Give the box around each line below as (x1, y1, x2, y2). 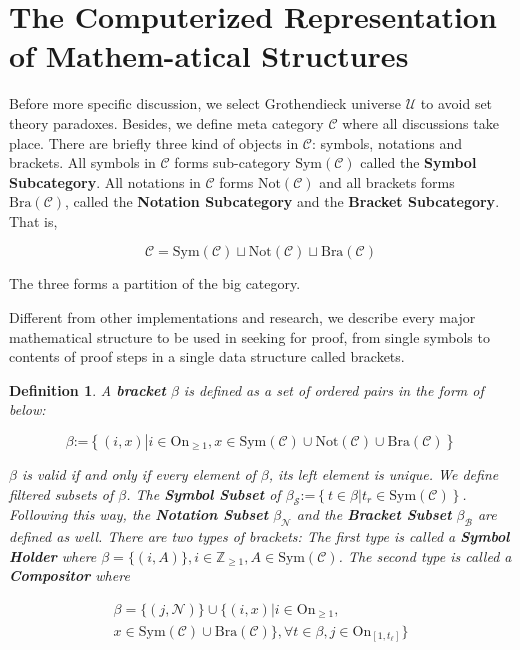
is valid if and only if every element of (21, 464, 256, 485)
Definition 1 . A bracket (9, 379, 166, 400)
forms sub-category (174, 152, 291, 173)
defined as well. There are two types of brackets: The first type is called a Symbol (9, 526, 510, 547)
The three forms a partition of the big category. (9, 273, 301, 294)
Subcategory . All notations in (9, 171, 201, 192)
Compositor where (9, 565, 130, 586)
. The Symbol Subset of (126, 483, 281, 504)
